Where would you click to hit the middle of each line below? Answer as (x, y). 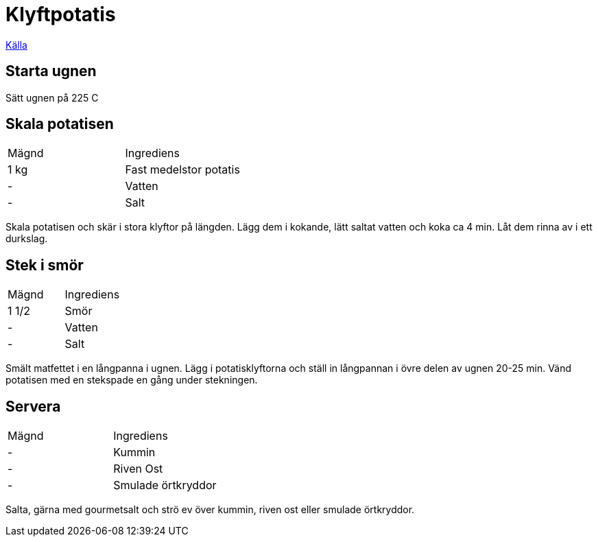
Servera (33, 406)
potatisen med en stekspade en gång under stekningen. (132, 380)
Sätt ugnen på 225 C (52, 97)
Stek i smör (45, 265)
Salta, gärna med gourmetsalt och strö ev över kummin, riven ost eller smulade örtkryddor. (210, 510)
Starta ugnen (51, 71)
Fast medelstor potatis (182, 170)
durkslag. (27, 239)
